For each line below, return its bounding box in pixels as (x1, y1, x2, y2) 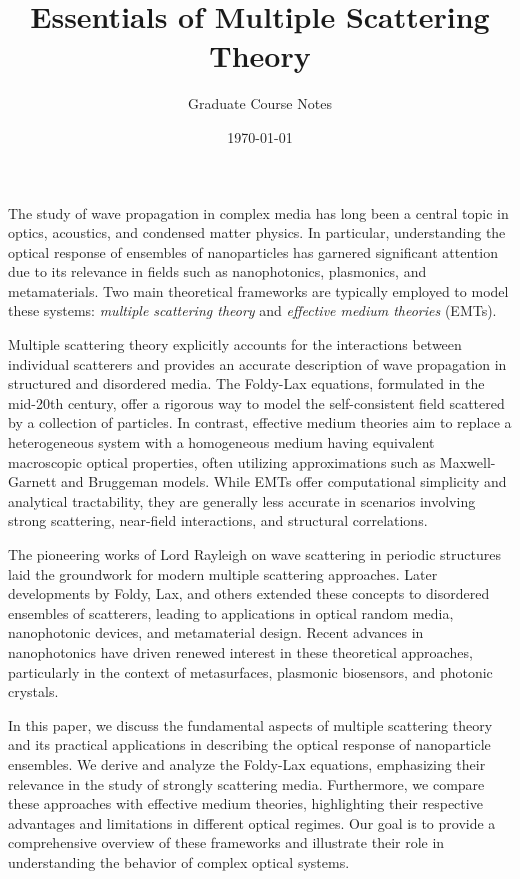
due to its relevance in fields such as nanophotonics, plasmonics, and (8, 261, 427, 282)
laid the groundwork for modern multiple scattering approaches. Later (8, 563, 438, 584)
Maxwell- (439, 451, 496, 472)
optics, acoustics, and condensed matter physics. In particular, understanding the (8, 222, 506, 243)
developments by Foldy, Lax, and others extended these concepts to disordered (8, 583, 490, 604)
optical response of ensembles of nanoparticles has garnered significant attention (8, 241, 498, 262)
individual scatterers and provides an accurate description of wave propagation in (8, 353, 507, 374)
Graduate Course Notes (188, 93, 332, 114)
